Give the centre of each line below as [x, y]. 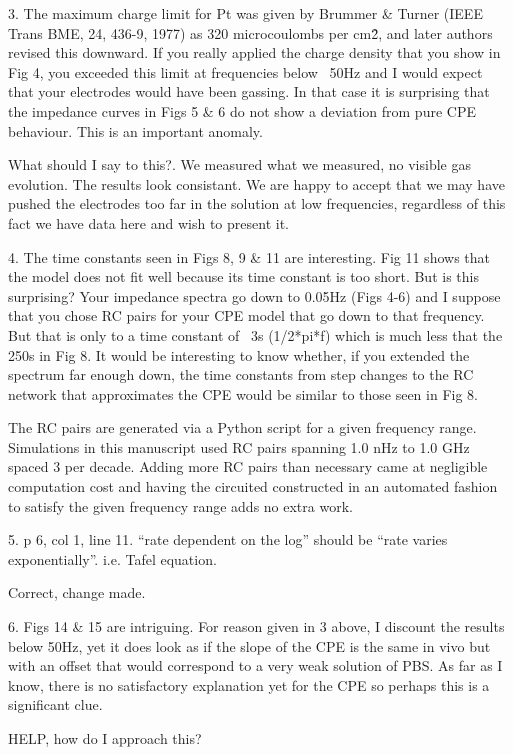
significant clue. [55, 704]
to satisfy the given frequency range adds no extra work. [180, 505]
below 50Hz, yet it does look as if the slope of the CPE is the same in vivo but [249, 645]
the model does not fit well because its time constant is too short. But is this [243, 276]
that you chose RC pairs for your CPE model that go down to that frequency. [246, 315]
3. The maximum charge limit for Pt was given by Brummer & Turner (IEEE [245, 13]
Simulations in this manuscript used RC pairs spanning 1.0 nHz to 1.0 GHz [239, 446]
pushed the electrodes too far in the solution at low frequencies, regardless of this [257, 203]
